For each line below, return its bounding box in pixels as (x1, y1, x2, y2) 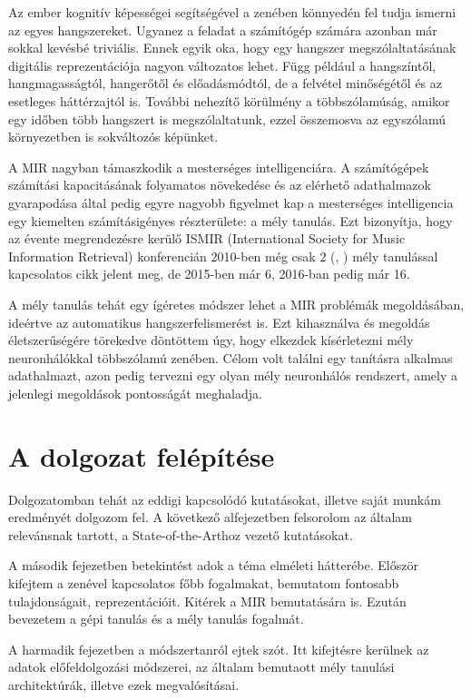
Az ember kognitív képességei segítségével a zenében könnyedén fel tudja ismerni (8, 3, 456, 21)
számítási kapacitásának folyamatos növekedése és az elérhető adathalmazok (8, 175, 431, 194)
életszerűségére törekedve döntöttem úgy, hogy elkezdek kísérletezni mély (8, 330, 414, 350)
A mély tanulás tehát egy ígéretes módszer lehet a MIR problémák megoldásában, (8, 294, 465, 313)
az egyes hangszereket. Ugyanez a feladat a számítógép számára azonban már (8, 20, 437, 39)
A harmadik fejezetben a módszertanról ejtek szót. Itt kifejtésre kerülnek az (8, 639, 429, 658)
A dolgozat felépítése (8, 437, 275, 474)
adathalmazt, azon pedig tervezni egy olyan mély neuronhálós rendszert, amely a (8, 366, 457, 385)
